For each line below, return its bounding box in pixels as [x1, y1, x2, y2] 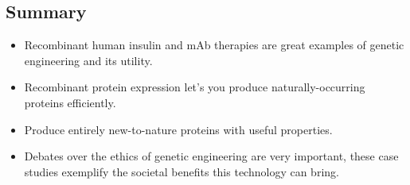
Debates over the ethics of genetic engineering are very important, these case [24, 148, 399, 164]
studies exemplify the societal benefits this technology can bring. [24, 163, 339, 179]
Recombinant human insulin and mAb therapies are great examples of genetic [24, 37, 404, 53]
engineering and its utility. [24, 52, 153, 68]
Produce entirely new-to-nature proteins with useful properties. [24, 121, 333, 137]
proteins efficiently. [24, 94, 116, 110]
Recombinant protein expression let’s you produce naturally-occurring [24, 79, 365, 95]
